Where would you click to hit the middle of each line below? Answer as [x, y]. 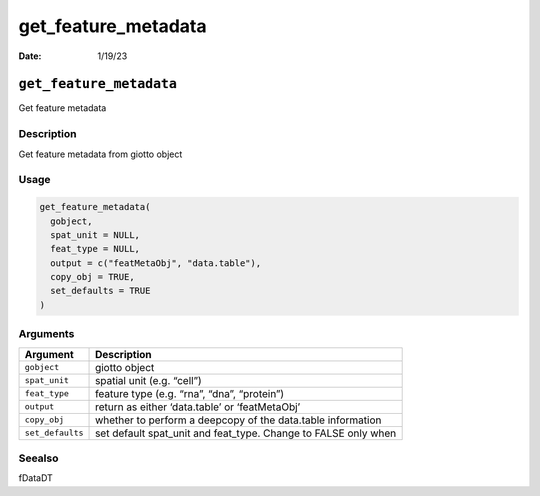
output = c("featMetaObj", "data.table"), [156, 263]
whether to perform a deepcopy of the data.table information [238, 420]
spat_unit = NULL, [95, 234]
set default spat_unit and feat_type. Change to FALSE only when [246, 433]
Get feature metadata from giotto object [100, 154]
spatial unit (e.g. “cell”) [148, 380]
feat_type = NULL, [95, 249]
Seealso [38, 458]
